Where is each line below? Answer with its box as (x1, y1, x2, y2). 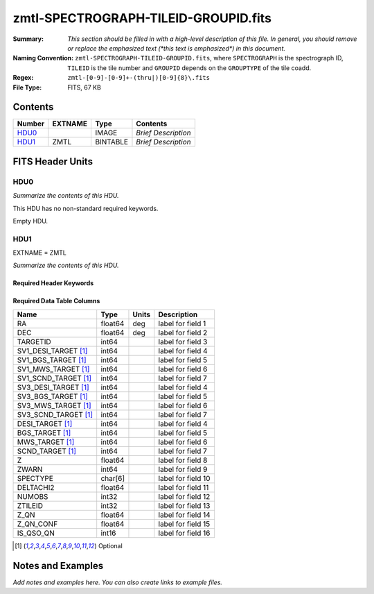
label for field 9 (158, 464, 208, 474)
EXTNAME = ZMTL (12, 248, 67, 257)
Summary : (12, 35, 44, 43)
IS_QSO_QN (17, 528, 55, 538)
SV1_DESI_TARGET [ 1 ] (17, 346, 88, 355)
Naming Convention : (12, 54, 74, 62)
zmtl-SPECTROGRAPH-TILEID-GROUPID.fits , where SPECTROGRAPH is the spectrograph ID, (75, 54, 344, 62)
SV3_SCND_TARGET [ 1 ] (17, 409, 93, 419)
